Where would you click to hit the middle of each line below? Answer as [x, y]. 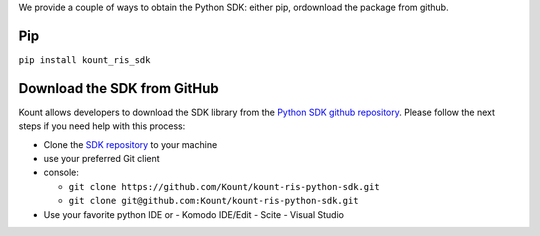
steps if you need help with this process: [102, 126]
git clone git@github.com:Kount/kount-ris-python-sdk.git [213, 201]
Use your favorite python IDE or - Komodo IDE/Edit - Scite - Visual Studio [194, 214]
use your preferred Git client [101, 158]
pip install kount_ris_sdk [84, 59]
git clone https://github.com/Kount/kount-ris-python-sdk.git [224, 186]
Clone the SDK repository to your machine [130, 144]
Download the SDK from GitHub [118, 88]
